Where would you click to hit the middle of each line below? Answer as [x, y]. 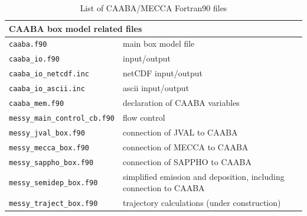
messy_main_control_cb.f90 [62, 118]
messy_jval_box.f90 [47, 133]
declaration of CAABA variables [181, 103]
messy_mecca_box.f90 [49, 148]
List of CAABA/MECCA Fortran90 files [153, 8]
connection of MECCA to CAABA [185, 146]
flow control [144, 117]
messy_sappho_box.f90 [51, 162]
